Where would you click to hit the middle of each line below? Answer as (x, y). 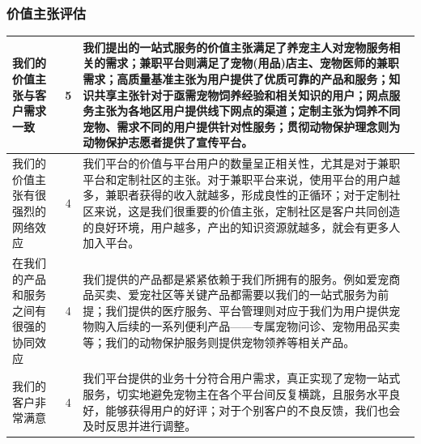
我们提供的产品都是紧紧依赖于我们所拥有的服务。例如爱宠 (236, 278)
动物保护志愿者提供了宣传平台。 (168, 142)
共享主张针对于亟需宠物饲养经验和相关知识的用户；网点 (242, 94)
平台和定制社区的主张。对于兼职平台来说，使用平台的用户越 (242, 179)
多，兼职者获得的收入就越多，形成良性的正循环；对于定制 (236, 195)
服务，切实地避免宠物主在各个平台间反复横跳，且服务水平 (236, 393)
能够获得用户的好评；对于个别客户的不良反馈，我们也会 (253, 410)
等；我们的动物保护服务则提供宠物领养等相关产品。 (219, 342)
